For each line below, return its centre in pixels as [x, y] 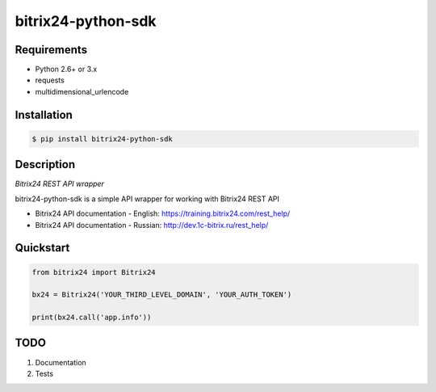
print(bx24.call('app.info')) [92, 318]
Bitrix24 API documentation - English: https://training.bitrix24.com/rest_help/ [163, 213]
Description [45, 164]
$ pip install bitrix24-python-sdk [102, 139]
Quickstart [42, 248]
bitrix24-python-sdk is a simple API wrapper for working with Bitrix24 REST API [147, 199]
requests [50, 80]
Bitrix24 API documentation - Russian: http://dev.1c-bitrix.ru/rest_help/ [152, 225]
